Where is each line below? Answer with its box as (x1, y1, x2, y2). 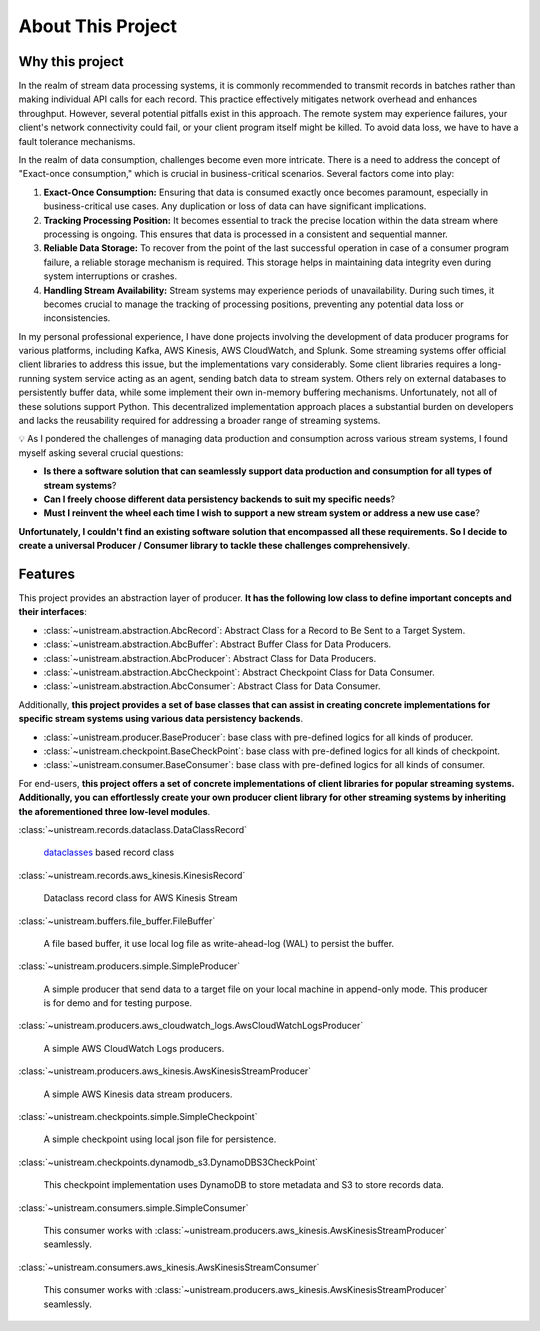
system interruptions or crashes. (43, 270, 178, 282)
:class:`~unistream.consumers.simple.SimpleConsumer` (18, 1201, 249, 1214)
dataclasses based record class (43, 846, 175, 859)
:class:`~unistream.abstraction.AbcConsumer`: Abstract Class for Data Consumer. (43, 680, 381, 692)
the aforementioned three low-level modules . (18, 805, 211, 817)
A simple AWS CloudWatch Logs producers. (43, 1042, 225, 1054)
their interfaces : (18, 606, 87, 618)
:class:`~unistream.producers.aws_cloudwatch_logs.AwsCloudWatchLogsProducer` (18, 1020, 364, 1032)
